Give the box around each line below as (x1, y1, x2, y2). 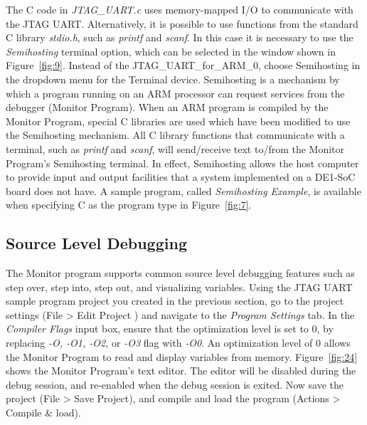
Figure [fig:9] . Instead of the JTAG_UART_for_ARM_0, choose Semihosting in (6, 58, 361, 73)
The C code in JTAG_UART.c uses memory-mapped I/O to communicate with (6, 2, 353, 16)
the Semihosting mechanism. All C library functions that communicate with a (6, 127, 345, 142)
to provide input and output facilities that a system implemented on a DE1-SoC (6, 169, 356, 184)
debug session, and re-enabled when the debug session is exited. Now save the (6, 377, 344, 392)
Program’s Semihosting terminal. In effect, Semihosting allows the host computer (6, 155, 359, 170)
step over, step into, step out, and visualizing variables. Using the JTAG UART (6, 279, 353, 294)
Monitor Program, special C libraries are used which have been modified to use (6, 113, 351, 128)
